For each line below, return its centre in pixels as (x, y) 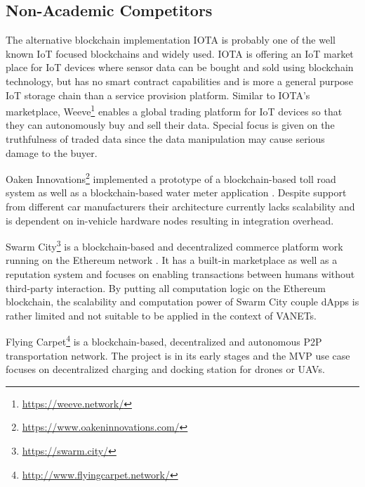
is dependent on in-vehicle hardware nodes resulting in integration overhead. (170, 220)
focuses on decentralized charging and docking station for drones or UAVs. (165, 369)
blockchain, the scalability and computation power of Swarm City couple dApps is (182, 302)
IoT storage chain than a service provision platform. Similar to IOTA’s (158, 95)
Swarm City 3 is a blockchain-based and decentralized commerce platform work (174, 245)
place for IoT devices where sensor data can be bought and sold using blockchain (180, 67)
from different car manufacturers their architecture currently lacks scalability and (180, 207)
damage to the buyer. (52, 152)
